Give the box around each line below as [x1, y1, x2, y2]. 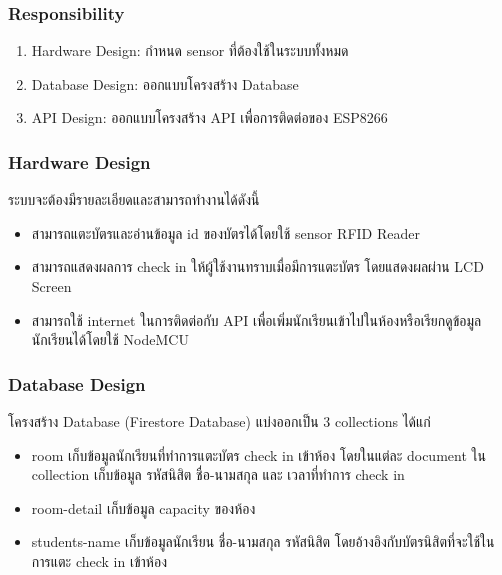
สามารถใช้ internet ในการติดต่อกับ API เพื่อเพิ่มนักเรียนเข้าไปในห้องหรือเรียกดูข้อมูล [31, 309, 482, 330]
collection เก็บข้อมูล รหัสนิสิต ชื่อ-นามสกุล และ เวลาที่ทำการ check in [31, 464, 405, 485]
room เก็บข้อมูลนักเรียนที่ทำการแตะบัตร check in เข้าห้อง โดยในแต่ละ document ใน [31, 444, 486, 465]
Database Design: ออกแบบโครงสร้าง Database [31, 73, 299, 94]
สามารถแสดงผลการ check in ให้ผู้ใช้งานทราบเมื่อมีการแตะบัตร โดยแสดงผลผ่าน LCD [31, 256, 484, 277]
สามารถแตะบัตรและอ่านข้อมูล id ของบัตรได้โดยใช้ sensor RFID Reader [31, 222, 420, 243]
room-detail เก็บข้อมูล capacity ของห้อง [31, 497, 256, 518]
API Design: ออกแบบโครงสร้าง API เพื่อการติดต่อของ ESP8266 [31, 107, 388, 128]
